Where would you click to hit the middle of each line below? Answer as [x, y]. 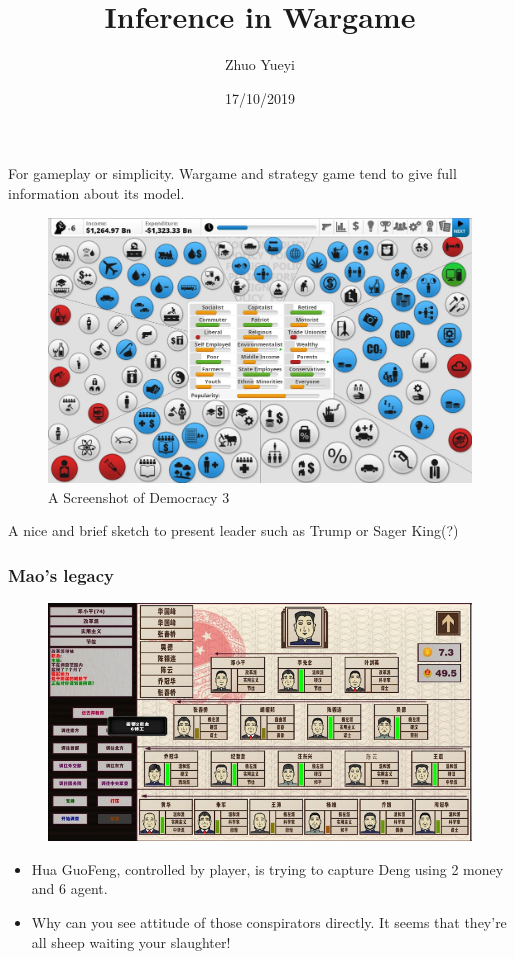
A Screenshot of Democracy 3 [139, 496]
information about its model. [96, 192]
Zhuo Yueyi [259, 64]
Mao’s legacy [61, 574]
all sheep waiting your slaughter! [131, 941]
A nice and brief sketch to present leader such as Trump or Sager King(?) [233, 530]
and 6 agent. [69, 888]
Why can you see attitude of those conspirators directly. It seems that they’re [269, 921]
